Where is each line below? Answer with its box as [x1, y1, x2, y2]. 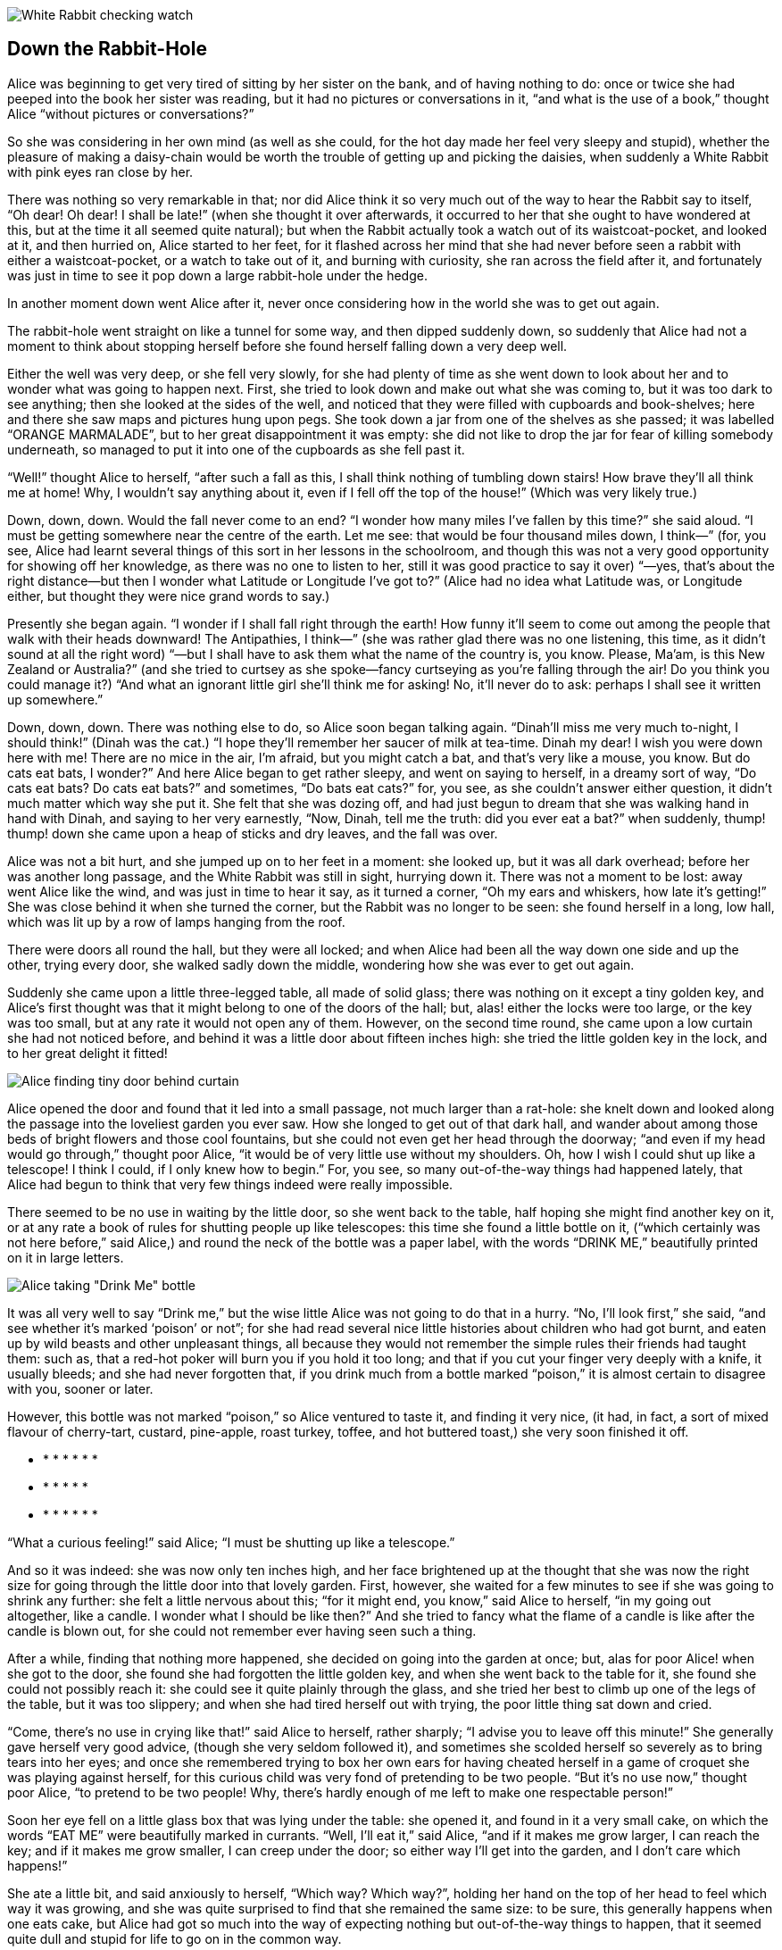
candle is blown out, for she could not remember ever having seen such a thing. [7, 1622, 477, 1638]
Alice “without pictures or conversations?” [7, 105, 254, 121]
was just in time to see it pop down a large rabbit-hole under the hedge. [7, 267, 428, 283]
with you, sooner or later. [7, 1380, 154, 1396]
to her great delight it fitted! [7, 1045, 168, 1061]
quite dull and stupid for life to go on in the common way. [7, 1930, 342, 1946]
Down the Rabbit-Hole [7, 37, 207, 61]
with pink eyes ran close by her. [7, 163, 194, 179]
